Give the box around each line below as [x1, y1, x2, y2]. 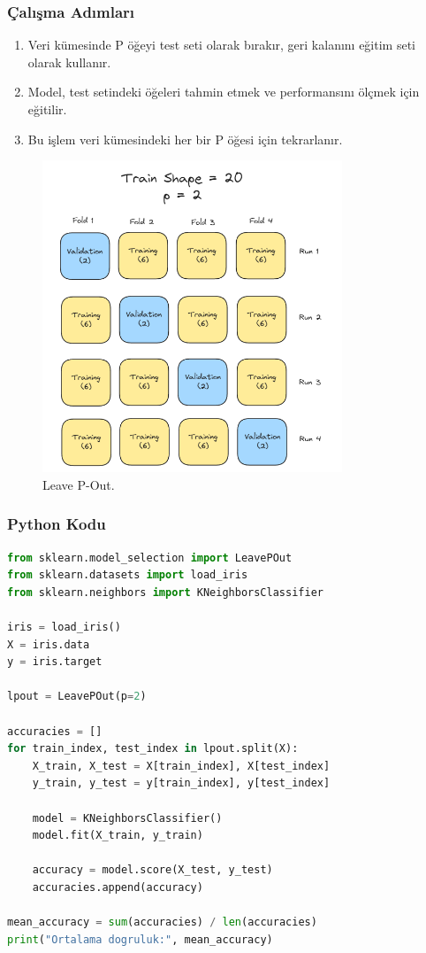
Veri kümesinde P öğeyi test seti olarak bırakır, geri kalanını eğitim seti [27, 35, 415, 54]
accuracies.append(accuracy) [32, 880, 203, 894]
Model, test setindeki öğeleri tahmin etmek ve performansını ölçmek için [27, 82, 420, 101]
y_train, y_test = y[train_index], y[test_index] [32, 777, 331, 790]
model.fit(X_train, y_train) [32, 829, 203, 842]
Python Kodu [7, 513, 106, 535]
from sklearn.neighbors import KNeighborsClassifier [7, 585, 323, 599]
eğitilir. [27, 100, 67, 118]
